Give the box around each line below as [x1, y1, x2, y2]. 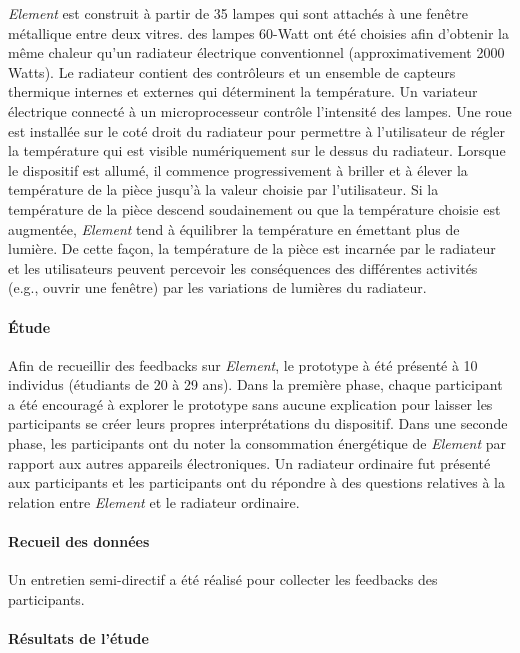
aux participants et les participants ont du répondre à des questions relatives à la [8, 472, 505, 493]
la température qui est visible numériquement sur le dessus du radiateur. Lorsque [8, 140, 506, 161]
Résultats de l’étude [8, 628, 149, 649]
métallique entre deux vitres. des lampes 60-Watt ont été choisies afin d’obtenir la [8, 22, 509, 43]
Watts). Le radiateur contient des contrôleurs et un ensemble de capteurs [8, 61, 456, 82]
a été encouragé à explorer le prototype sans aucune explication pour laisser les [8, 393, 493, 414]
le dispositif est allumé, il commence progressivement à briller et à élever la [8, 159, 468, 180]
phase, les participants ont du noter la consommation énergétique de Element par [8, 433, 507, 454]
